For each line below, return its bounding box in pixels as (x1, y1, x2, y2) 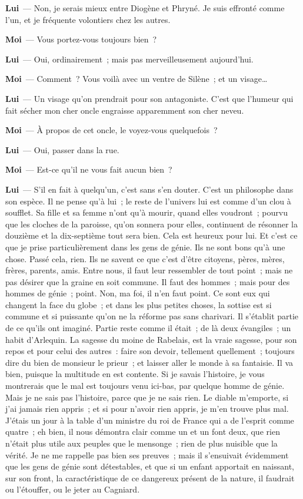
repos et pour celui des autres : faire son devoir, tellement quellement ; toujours (5, 345, 295, 357)
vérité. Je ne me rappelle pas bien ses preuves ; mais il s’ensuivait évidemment (5, 448, 289, 461)
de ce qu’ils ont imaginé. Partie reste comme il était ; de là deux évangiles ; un (5, 322, 291, 334)
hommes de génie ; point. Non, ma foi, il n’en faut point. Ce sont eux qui (5, 287, 270, 299)
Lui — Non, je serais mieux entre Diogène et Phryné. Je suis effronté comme (5, 2, 285, 14)
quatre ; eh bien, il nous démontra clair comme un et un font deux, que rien (5, 425, 280, 438)
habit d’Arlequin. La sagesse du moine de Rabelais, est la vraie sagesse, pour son (5, 333, 297, 345)
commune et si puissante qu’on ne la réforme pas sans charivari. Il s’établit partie (5, 310, 299, 322)
